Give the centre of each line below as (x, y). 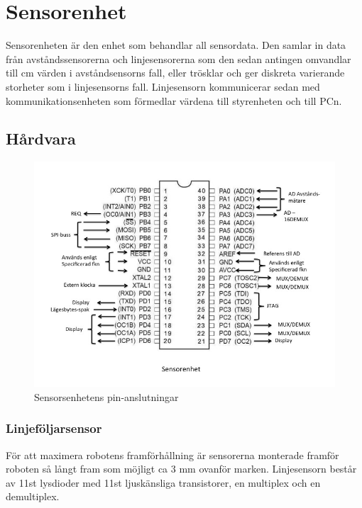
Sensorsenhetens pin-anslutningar (106, 396)
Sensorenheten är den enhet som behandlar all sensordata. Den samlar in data (176, 45)
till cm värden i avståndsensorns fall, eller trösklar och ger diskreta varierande (175, 73)
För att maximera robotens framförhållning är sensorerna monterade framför (172, 455)
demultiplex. (33, 496)
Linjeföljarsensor (54, 428)
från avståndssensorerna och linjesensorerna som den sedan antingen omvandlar (179, 58)
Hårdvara (41, 139)
